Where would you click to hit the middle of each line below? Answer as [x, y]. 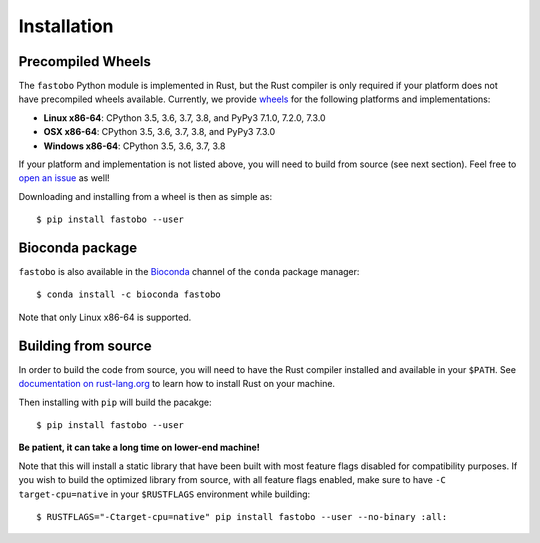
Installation [66, 26]
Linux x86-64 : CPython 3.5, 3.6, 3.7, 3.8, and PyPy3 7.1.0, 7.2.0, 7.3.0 [184, 117]
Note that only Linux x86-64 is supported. [105, 317]
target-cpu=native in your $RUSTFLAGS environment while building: [164, 494]
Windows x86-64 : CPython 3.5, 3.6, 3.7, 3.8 [134, 146]
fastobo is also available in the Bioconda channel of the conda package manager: [189, 272]
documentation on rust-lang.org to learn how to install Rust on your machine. [176, 384]
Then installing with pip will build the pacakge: [115, 402]
